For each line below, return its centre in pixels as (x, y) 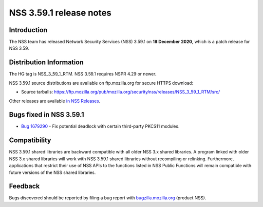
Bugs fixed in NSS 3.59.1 (47, 115)
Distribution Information (46, 63)
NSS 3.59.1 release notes (60, 13)
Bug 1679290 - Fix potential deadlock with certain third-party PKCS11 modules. (100, 126)
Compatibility (30, 141)
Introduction (28, 30)
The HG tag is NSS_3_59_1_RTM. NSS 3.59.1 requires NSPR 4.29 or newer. (83, 74)
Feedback (24, 186)
